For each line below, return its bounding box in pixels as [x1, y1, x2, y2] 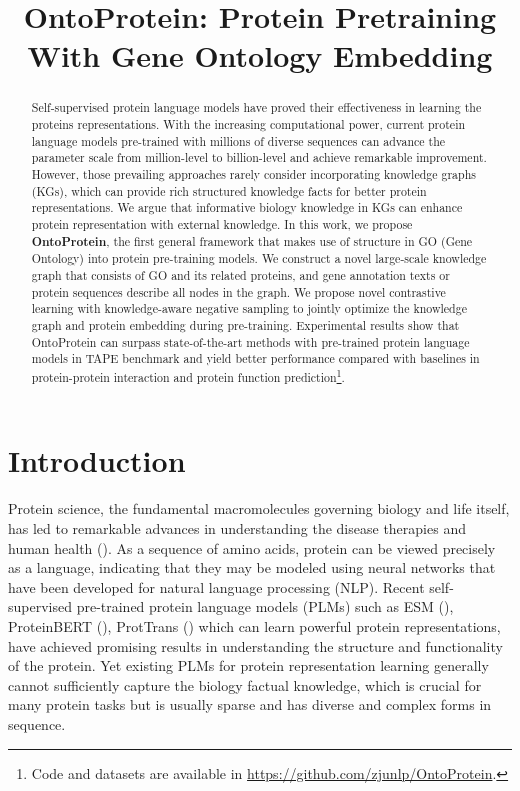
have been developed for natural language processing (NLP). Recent [8, 576, 425, 597]
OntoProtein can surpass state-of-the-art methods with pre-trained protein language [31, 333, 470, 350]
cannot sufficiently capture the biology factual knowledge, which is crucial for [8, 674, 482, 695]
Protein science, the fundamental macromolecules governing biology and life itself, [8, 498, 510, 519]
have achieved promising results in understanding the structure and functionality [8, 635, 503, 656]
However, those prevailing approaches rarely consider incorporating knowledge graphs [31, 165, 476, 182]
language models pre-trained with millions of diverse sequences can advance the [31, 132, 446, 149]
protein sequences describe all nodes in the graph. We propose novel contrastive [31, 283, 446, 300]
